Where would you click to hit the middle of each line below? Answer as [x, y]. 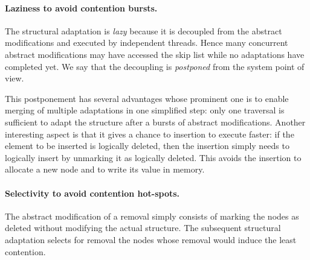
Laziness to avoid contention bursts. [81, 8]
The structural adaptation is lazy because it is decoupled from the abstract [144, 30]
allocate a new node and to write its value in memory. [105, 169]
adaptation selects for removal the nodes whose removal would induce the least [151, 239]
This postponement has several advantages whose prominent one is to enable [147, 98]
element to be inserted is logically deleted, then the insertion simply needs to [147, 146]
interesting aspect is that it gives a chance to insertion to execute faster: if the [150, 134]
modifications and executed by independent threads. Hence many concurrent [147, 43]
